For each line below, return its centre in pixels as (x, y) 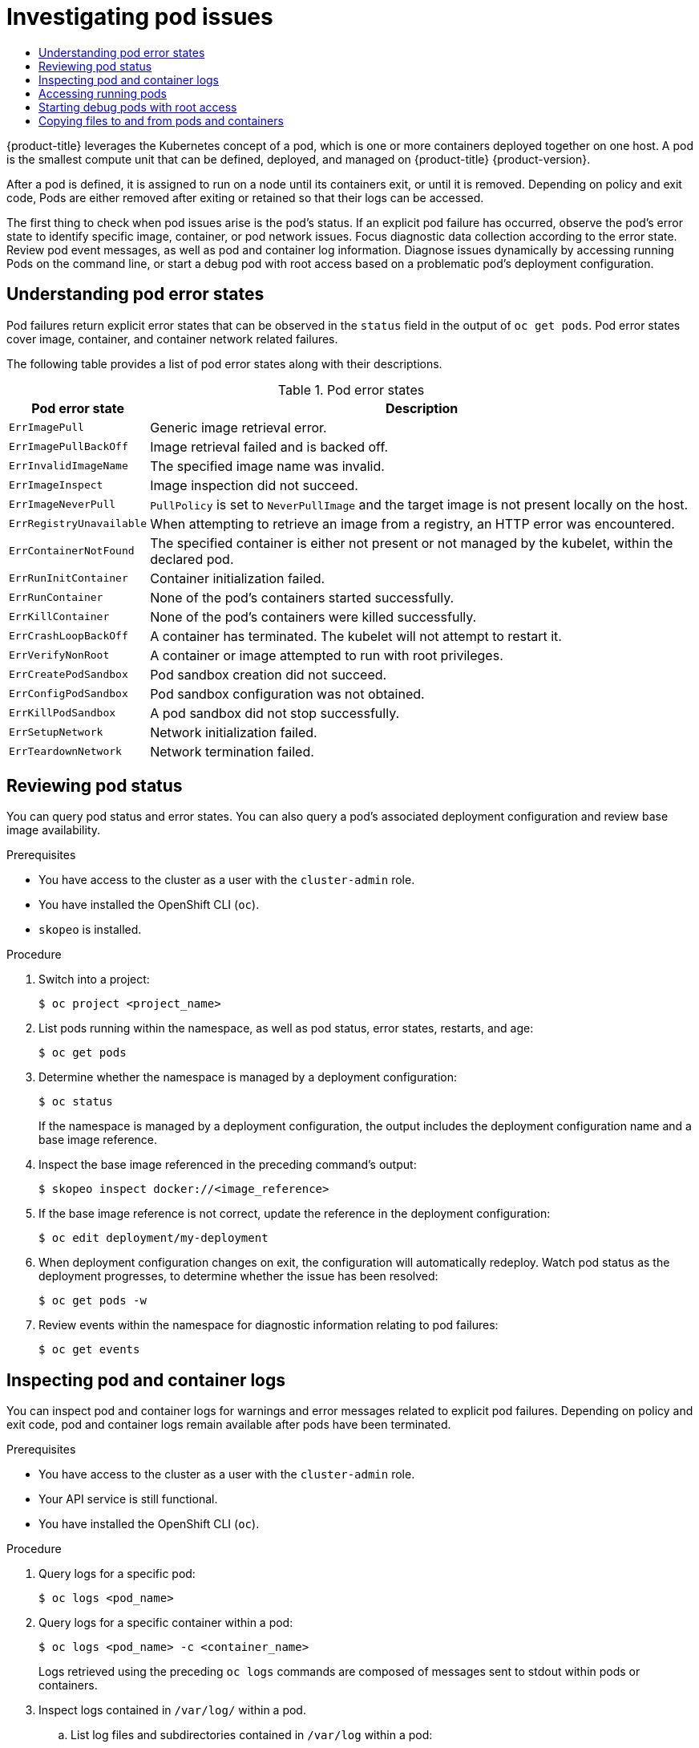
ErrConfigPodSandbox (69, 694)
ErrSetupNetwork (56, 732)
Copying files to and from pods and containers (161, 120)
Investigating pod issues (140, 17)
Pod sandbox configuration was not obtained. (287, 694)
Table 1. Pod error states (351, 389)
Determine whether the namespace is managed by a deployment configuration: (248, 1077)
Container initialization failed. (238, 578)
